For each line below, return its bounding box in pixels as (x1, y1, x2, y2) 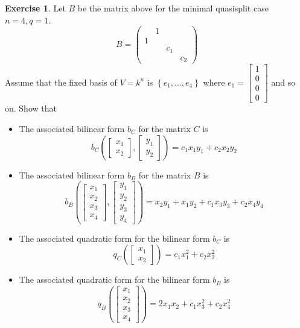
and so (271, 75, 296, 88)
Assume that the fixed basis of (5, 75, 117, 88)
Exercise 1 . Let (5, 2, 66, 14)
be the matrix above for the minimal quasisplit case (77, 2, 269, 14)
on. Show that (5, 102, 57, 115)
